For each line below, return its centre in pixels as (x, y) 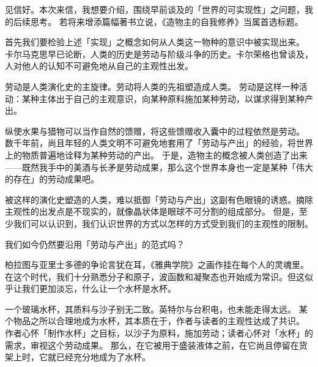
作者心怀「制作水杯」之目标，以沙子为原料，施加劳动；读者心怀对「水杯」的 (159, 333)
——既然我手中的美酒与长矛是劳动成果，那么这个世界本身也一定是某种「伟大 (159, 167)
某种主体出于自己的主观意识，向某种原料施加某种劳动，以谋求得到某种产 (167, 98)
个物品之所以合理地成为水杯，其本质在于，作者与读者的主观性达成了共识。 (155, 321)
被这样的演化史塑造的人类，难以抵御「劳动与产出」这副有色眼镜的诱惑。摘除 (159, 199)
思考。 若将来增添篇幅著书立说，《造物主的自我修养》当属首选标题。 (167, 21)
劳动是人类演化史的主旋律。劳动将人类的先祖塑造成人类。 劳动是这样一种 (152, 86)
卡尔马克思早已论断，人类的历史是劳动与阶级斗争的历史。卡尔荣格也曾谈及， (159, 54)
